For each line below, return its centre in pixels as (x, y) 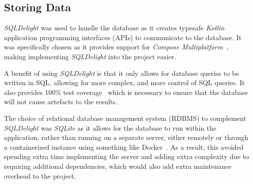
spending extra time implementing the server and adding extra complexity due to (126, 156)
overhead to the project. (40, 175)
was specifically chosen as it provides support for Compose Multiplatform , (116, 47)
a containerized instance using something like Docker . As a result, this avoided (124, 147)
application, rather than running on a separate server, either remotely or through (126, 137)
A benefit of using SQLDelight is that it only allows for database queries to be (122, 73)
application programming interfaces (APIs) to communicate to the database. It (123, 37)
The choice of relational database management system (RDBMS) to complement (125, 118)
